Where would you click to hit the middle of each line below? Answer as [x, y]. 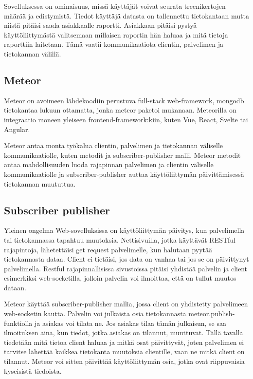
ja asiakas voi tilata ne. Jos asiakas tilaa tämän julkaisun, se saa [130, 323]
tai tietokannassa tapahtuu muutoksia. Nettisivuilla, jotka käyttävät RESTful [120, 239]
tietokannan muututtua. [40, 183]
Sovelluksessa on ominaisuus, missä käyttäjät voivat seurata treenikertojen [115, 6]
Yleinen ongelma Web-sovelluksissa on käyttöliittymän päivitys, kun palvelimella [124, 230]
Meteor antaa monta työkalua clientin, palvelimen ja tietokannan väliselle [114, 145]
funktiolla [18, 323]
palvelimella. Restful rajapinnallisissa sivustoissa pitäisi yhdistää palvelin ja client [126, 268]
